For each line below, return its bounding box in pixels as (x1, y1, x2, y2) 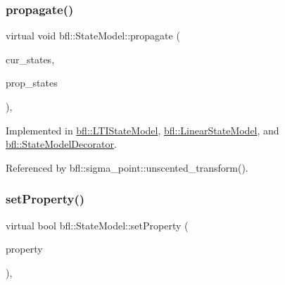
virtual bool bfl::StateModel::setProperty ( (6, 217, 189, 232)
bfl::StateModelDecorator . (6, 137, 117, 151)
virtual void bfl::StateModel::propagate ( (6, 28, 180, 43)
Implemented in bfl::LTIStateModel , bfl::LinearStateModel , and (6, 122, 279, 137)
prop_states (6, 75, 58, 90)
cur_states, (6, 51, 55, 66)
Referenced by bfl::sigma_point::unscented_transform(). (6, 160, 248, 175)
